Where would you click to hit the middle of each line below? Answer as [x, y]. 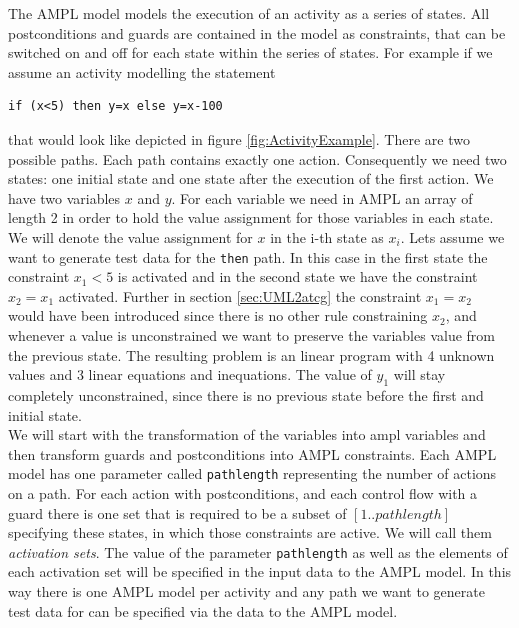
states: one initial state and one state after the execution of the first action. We [251, 178]
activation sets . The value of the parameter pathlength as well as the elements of [258, 551]
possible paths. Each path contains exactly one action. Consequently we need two [257, 158]
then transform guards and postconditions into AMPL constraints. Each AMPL [252, 453]
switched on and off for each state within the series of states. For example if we [250, 52]
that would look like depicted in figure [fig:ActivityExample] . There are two [239, 138]
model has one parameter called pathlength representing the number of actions [252, 473]
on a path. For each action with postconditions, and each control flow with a [243, 492]
